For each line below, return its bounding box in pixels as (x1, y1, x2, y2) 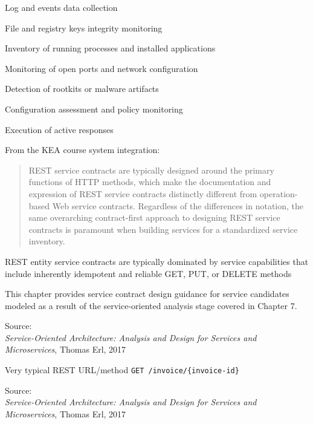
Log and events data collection (5, 1, 118, 13)
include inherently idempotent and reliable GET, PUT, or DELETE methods (5, 267, 292, 279)
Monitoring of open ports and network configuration (5, 62, 198, 74)
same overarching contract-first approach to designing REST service (28, 211, 280, 224)
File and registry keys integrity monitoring (5, 21, 163, 34)
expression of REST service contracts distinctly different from (28, 187, 257, 200)
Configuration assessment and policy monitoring (5, 102, 183, 115)
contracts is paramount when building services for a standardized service (28, 223, 298, 235)
